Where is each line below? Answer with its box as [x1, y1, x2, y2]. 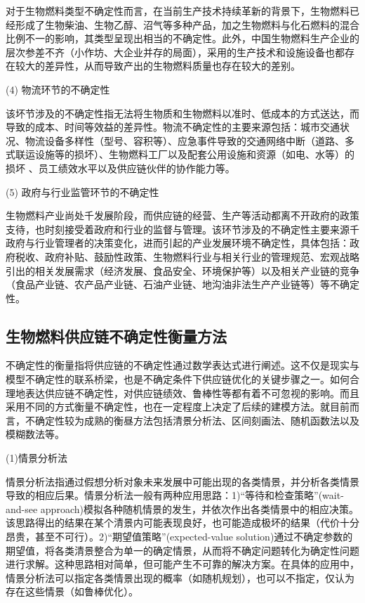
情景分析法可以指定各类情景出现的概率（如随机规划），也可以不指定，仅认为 [6, 570, 354, 585]
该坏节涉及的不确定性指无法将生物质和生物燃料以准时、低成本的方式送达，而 [6, 105, 359, 120]
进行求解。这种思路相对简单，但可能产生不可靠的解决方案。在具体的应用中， [6, 557, 359, 571]
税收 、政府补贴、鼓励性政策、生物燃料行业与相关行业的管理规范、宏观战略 [15, 249, 359, 264]
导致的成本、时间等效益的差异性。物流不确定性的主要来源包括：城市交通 [6, 119, 340, 134]
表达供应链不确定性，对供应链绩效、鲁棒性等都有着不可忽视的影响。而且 [25, 385, 359, 400]
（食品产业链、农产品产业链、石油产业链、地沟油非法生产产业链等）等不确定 [6, 277, 359, 292]
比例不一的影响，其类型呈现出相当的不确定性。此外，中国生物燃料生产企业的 [6, 31, 359, 46]
